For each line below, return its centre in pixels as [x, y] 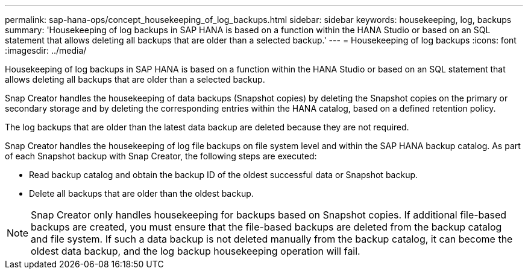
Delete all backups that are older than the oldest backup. [141, 193]
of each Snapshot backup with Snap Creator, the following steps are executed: [161, 156]
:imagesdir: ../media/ [46, 50]
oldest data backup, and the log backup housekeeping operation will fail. [196, 251]
